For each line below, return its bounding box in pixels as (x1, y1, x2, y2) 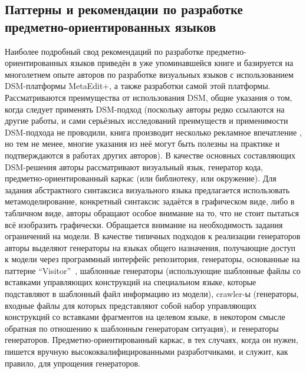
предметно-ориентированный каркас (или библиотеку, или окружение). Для (5, 172, 277, 184)
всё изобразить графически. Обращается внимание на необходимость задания (5, 218, 283, 230)
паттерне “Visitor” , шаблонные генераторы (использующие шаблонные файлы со (5, 264, 301, 276)
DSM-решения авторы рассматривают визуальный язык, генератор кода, (5, 160, 263, 173)
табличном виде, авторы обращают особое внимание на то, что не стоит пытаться (5, 206, 300, 219)
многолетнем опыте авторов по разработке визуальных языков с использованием (5, 68, 294, 80)
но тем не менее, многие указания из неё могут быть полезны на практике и (5, 137, 280, 150)
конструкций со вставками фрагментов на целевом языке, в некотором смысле (5, 311, 285, 323)
